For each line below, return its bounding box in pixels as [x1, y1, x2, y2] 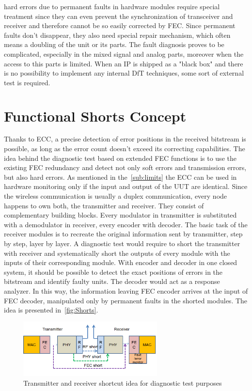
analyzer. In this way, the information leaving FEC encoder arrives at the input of [4, 285, 248, 296]
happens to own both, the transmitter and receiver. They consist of [4, 200, 204, 210]
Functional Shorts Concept [4, 106, 187, 125]
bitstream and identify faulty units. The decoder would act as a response [4, 276, 220, 286]
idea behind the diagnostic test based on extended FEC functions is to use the [4, 153, 236, 163]
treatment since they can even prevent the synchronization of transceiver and [4, 11, 233, 21]
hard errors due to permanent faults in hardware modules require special [4, 1, 220, 11]
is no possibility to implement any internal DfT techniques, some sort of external [4, 68, 244, 78]
